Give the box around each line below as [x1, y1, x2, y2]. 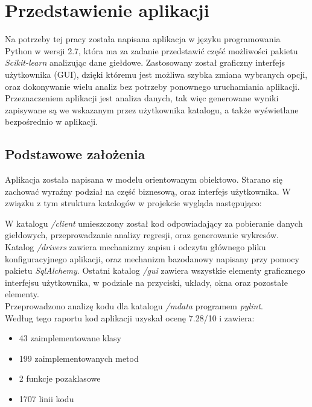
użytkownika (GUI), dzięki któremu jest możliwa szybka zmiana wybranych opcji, [5, 68, 308, 80]
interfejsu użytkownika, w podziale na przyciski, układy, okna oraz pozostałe [5, 276, 288, 288]
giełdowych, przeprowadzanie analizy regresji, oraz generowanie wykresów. [5, 229, 279, 241]
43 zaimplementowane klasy [19, 332, 122, 344]
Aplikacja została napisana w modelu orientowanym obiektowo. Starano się [5, 173, 283, 186]
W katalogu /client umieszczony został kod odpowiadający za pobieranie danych [5, 216, 303, 229]
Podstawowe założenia [5, 145, 145, 163]
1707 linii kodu [19, 392, 74, 405]
